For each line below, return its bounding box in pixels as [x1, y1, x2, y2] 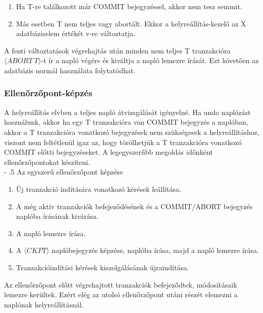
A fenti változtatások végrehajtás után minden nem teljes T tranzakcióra [4, 45, 231, 55]
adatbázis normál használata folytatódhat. [4, 65, 136, 75]
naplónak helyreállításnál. [4, 299, 84, 309]
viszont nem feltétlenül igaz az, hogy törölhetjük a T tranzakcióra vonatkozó [4, 136, 242, 147]
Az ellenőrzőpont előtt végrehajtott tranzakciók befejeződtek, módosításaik [4, 279, 237, 290]
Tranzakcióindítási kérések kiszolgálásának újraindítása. [16, 262, 189, 272]
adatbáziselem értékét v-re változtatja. [16, 28, 136, 39]
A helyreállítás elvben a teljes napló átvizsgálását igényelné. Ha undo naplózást [4, 106, 251, 117]
